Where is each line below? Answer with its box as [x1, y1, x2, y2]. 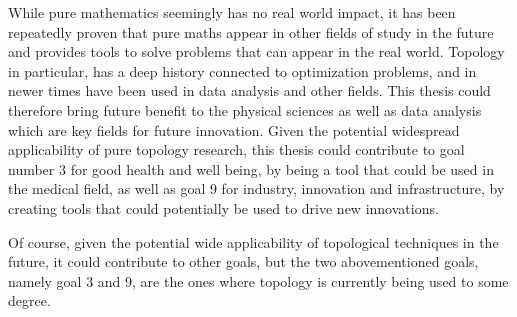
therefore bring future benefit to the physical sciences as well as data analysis [8, 99, 482, 120]
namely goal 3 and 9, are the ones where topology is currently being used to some [8, 270, 509, 291]
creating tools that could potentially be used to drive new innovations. [8, 197, 439, 218]
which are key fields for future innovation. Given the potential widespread [8, 119, 460, 140]
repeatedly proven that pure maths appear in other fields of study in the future [8, 21, 494, 42]
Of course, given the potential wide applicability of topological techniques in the [8, 231, 499, 252]
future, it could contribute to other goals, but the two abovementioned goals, [8, 251, 479, 272]
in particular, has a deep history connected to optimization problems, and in [8, 60, 477, 81]
